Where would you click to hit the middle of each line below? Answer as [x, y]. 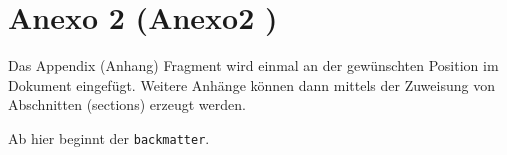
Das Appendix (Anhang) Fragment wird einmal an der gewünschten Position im [253, 65]
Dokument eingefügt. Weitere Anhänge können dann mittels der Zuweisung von [251, 84]
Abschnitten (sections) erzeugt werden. [127, 104]
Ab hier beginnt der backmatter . [109, 137]
